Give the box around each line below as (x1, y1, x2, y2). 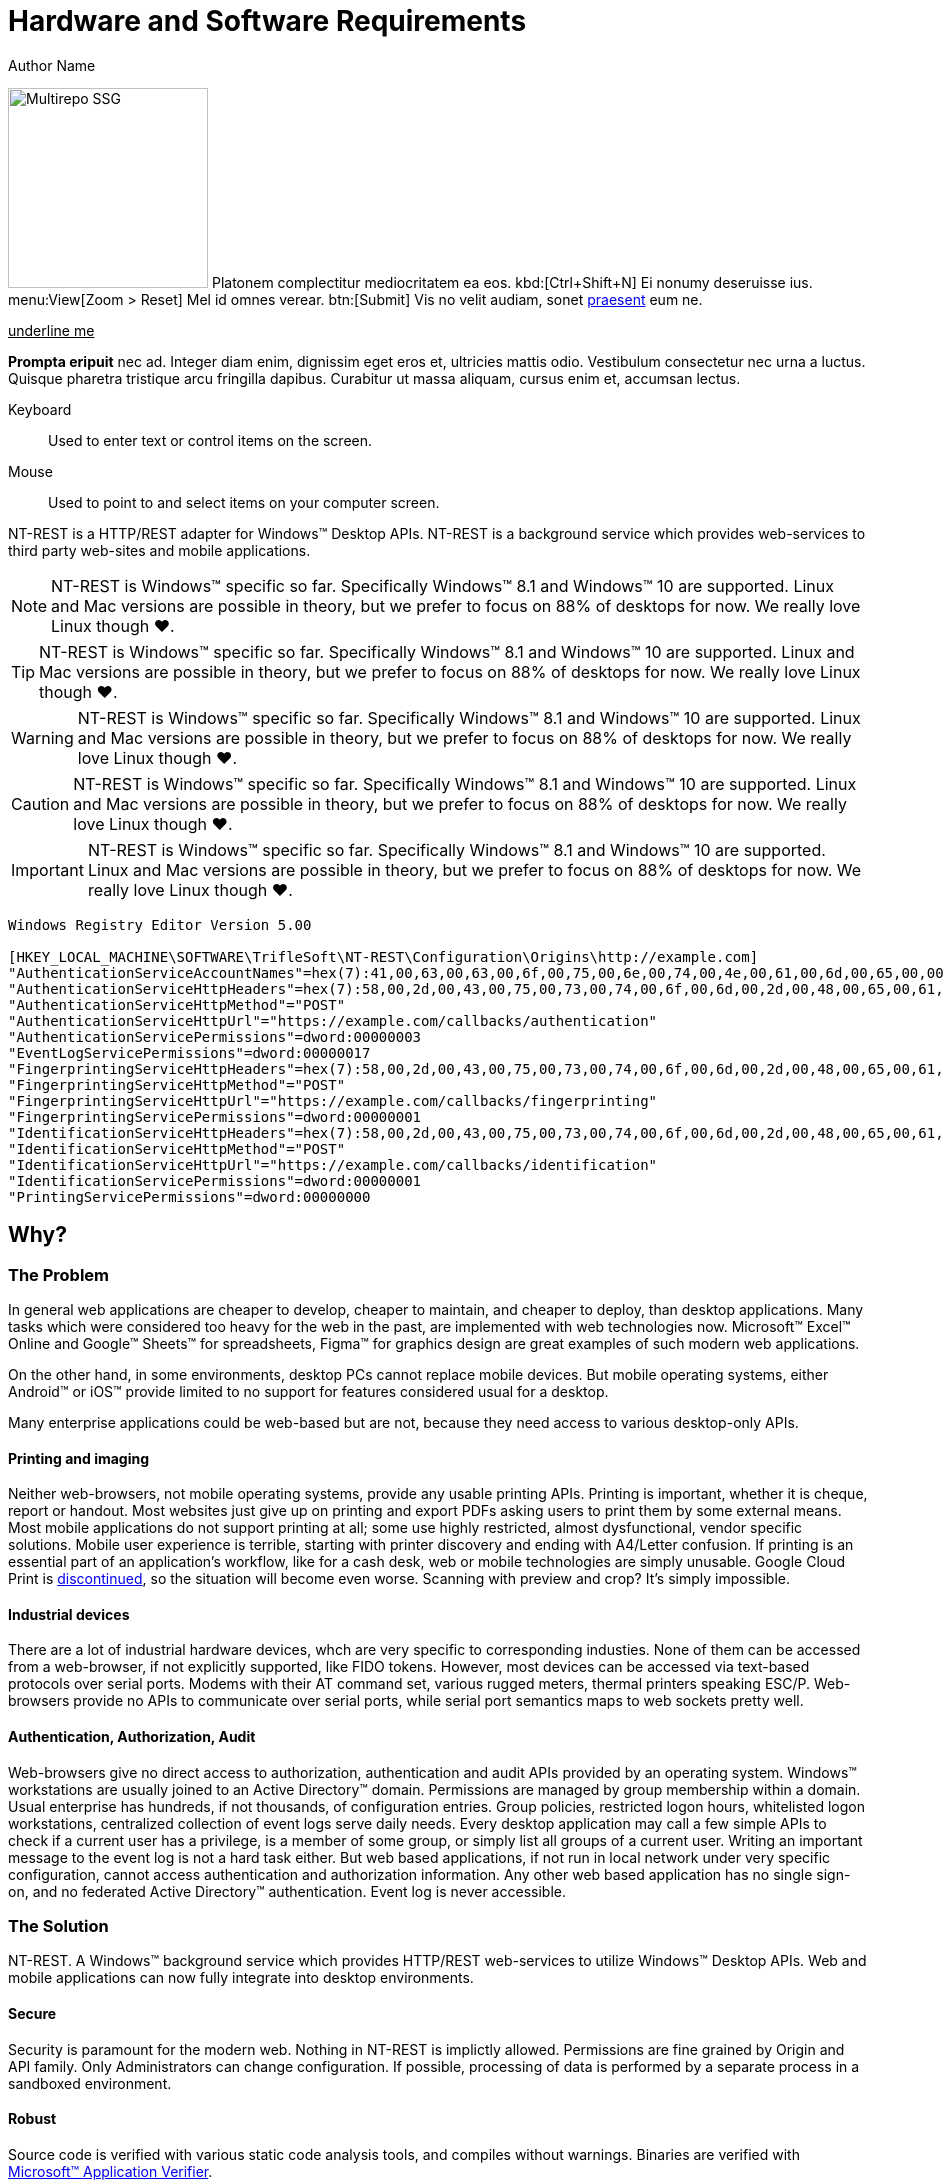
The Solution (8, 1916, 109, 1936)
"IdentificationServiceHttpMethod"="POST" (8, 1140, 346, 1157)
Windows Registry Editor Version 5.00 (8, 916, 312, 933)
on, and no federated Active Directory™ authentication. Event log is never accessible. (8, 1882, 566, 1900)
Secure (8, 2004, 57, 2022)
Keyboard (8, 400, 72, 418)
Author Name (8, 56, 96, 74)
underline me (8, 321, 95, 339)
